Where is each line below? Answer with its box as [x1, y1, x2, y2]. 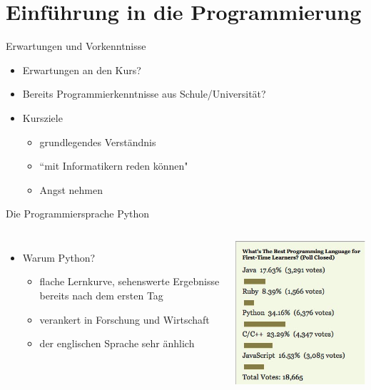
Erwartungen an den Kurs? [22, 62, 141, 77]
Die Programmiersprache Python [6, 206, 150, 221]
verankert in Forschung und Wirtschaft [39, 312, 210, 327]
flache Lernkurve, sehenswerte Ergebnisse [39, 274, 220, 289]
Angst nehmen [39, 182, 103, 197]
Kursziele [22, 110, 63, 125]
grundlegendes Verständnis [39, 134, 156, 149]
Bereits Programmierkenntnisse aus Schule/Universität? [22, 86, 266, 101]
